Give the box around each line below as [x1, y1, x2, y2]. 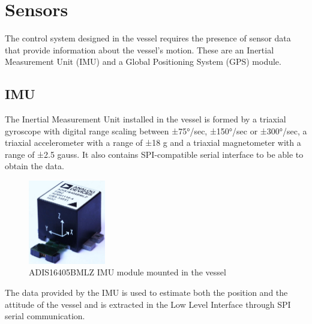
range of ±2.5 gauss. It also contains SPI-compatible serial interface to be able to [5, 148, 304, 160]
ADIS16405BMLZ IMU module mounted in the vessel [29, 266, 226, 278]
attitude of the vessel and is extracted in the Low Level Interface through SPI [5, 298, 291, 310]
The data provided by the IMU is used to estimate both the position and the [5, 286, 288, 299]
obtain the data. [5, 160, 64, 172]
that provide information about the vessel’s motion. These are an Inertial [5, 43, 274, 56]
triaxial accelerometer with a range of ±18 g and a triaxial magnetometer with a [5, 136, 301, 149]
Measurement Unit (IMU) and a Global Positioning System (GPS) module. [5, 55, 281, 68]
